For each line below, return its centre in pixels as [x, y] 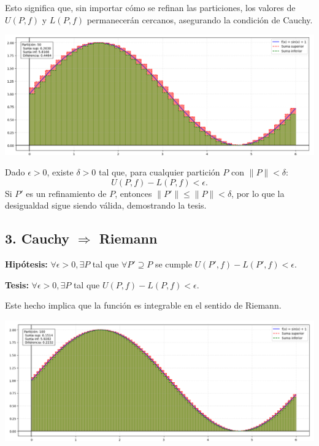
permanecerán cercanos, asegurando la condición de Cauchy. [200, 19]
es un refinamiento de [66, 193]
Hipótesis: [26, 264]
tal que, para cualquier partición [159, 172]
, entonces [133, 193]
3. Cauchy [37, 238]
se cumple [173, 264]
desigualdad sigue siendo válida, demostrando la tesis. [106, 205]
